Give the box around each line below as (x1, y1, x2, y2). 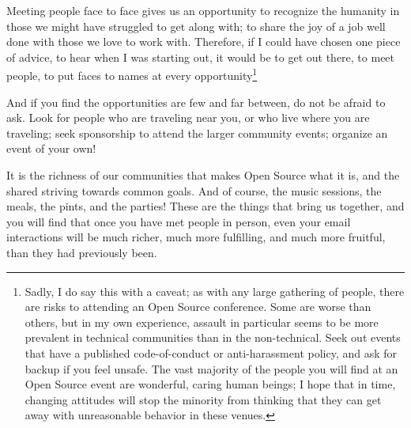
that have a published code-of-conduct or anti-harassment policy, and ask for (25, 344, 398, 361)
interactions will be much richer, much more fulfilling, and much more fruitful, (6, 229, 386, 245)
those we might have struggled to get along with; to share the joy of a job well (6, 17, 386, 34)
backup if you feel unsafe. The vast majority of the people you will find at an (25, 360, 398, 377)
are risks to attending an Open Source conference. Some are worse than (25, 298, 371, 315)
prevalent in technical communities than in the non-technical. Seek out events (25, 329, 401, 346)
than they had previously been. (6, 244, 157, 260)
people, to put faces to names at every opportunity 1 (6, 65, 258, 84)
